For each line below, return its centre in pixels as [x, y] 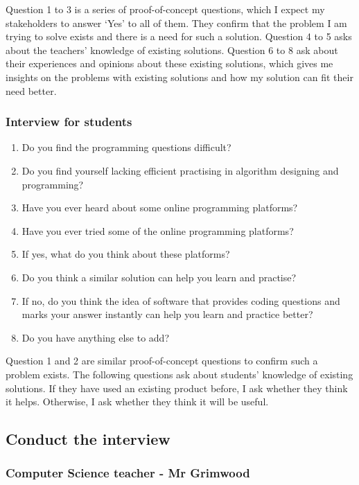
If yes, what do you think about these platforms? [126, 254]
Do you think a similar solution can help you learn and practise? [159, 277]
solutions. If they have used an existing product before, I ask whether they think [177, 388]
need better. [31, 90]
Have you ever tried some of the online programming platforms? [158, 230]
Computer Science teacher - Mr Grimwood [128, 473]
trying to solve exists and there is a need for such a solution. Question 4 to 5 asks [179, 36]
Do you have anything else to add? [96, 337]
